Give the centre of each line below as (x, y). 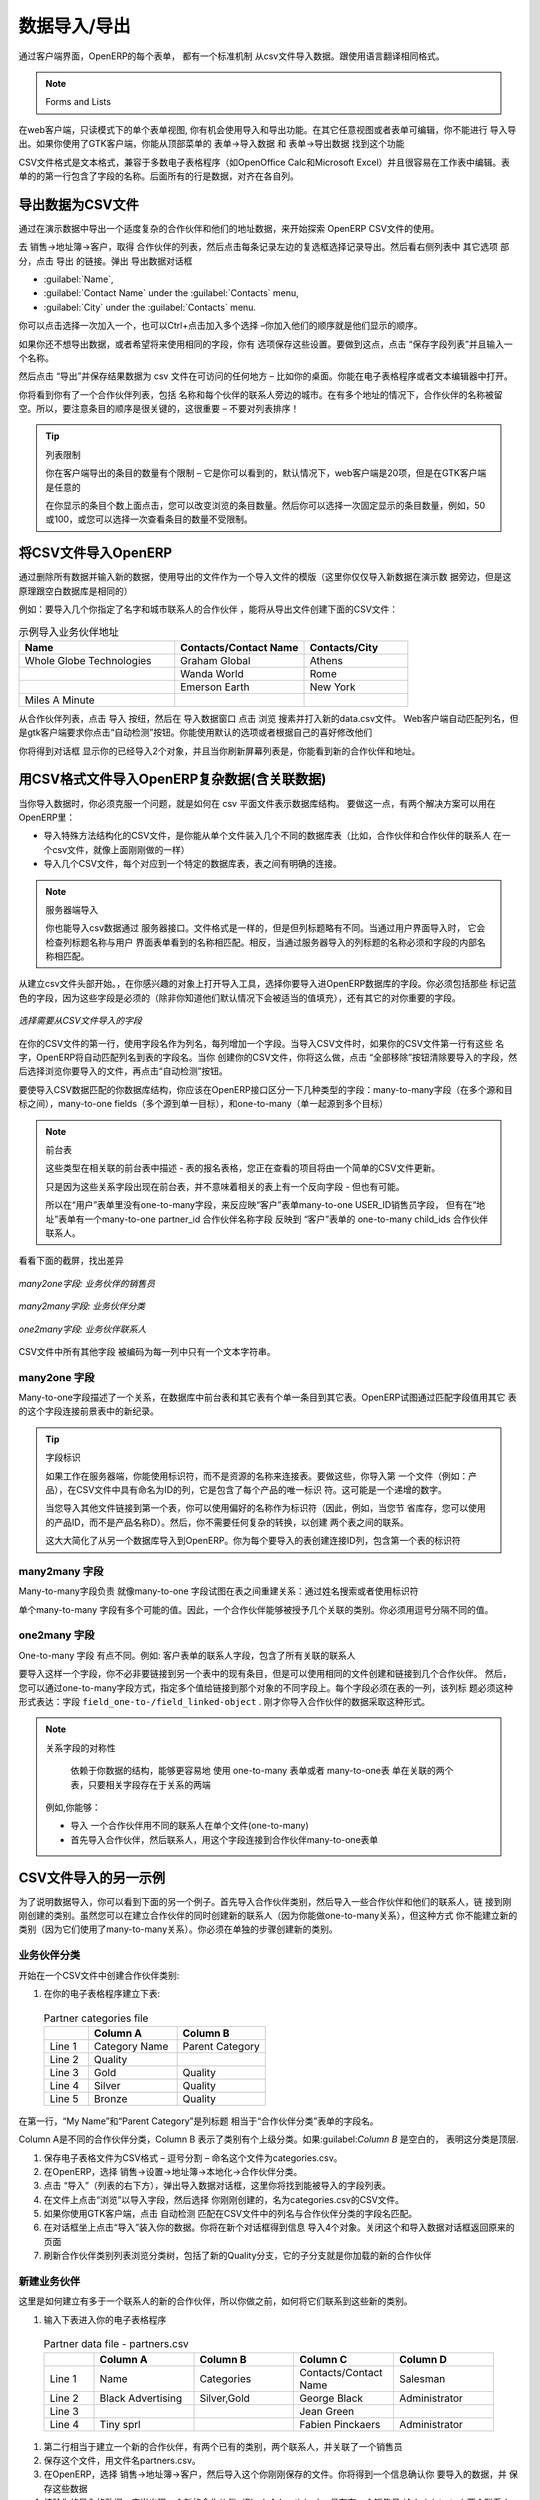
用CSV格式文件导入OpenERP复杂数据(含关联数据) (172, 779)
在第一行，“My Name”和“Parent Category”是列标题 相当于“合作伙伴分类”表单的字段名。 (198, 2121)
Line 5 (64, 2098)
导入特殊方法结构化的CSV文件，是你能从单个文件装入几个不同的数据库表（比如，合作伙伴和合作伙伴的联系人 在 (272, 836)
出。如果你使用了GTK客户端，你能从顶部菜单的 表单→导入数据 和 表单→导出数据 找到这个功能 (211, 144)
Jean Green (327, 2411)
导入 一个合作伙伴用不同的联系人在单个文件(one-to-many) (189, 1826)
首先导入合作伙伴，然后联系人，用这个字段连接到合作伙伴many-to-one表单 (224, 1839)
